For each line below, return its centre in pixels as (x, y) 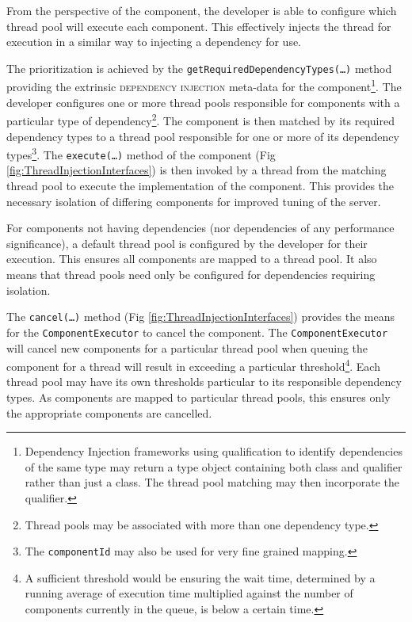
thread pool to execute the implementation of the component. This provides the (200, 186)
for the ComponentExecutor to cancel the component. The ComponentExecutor (197, 332)
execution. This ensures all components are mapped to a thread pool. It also (192, 259)
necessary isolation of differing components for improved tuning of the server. (194, 201)
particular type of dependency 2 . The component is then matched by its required (200, 119)
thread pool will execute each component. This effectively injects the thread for (199, 26)
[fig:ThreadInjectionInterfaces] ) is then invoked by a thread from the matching (196, 170)
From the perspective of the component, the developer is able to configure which (202, 10)
